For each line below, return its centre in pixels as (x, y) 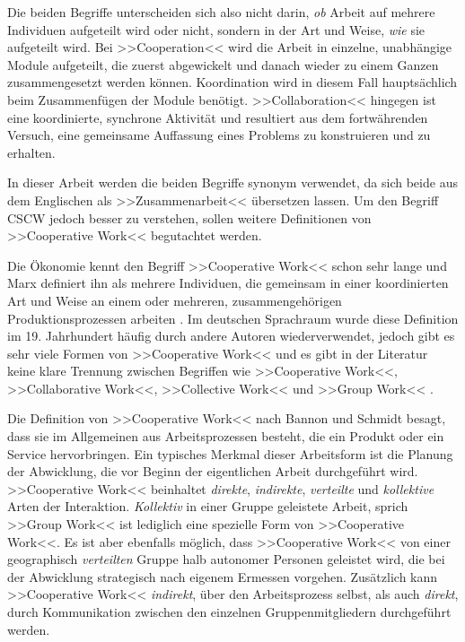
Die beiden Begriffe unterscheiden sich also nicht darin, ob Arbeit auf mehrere (221, 12)
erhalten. (31, 152)
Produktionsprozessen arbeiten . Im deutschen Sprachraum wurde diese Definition (233, 318)
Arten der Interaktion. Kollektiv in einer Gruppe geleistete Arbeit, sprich (208, 506)
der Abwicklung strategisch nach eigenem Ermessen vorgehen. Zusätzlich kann (223, 576)
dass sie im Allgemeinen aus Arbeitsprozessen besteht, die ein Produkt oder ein (226, 436)
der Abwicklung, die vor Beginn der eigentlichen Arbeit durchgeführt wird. (213, 471)
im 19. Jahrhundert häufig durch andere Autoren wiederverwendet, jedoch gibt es (231, 336)
